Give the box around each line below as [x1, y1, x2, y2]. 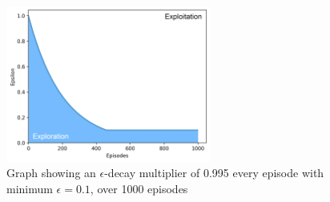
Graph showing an [6, 164, 96, 181]
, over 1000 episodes [90, 180, 188, 196]
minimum [6, 180, 53, 196]
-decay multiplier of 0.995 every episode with [104, 164, 324, 181]
